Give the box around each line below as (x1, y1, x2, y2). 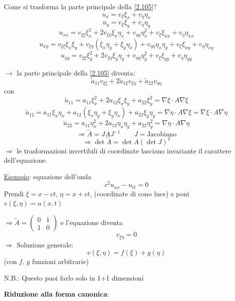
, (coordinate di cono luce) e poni (90, 188, 189, 198)
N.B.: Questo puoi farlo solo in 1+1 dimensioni (4, 272, 144, 282)
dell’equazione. (4, 155, 48, 165)
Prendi (4, 188, 24, 198)
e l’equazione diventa (60, 217, 123, 227)
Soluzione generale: (17, 239, 73, 249)
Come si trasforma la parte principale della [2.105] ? (4, 1, 157, 11)
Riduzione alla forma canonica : (4, 289, 109, 299)
